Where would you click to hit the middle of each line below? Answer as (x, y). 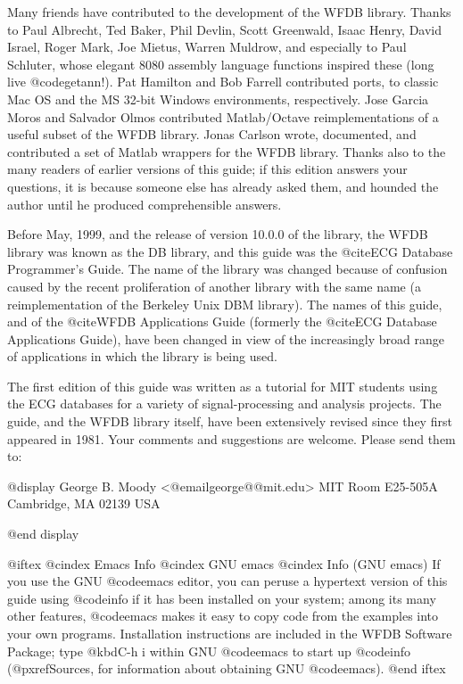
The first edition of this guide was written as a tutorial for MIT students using (223, 386)
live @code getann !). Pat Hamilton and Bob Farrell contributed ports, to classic (223, 82)
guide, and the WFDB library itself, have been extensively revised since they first (230, 421)
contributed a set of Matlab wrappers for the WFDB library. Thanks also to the (227, 151)
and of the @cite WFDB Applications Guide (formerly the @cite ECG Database (222, 321)
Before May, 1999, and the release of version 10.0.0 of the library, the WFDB (218, 234)
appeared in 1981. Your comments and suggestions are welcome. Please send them (231, 438)
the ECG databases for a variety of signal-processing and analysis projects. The (224, 404)
